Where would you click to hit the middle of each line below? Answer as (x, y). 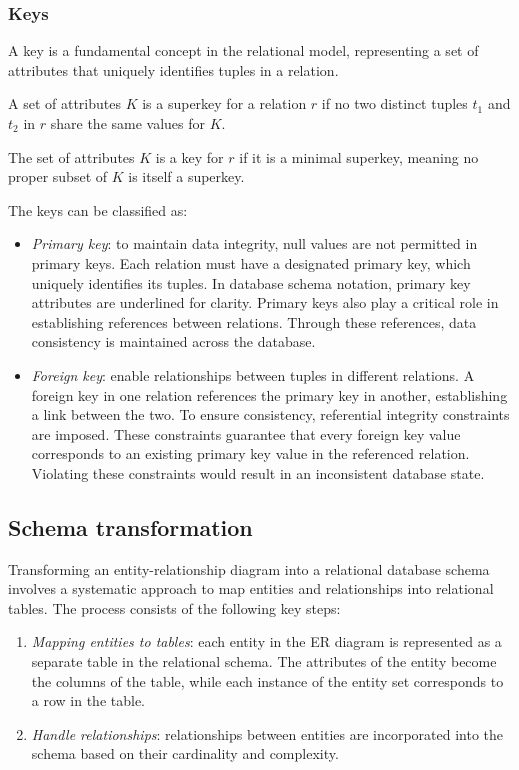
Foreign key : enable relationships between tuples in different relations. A (253, 374)
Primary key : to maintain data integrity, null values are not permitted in (254, 243)
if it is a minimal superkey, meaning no (359, 156)
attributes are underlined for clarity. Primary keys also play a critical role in (265, 302)
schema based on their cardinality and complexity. (185, 753)
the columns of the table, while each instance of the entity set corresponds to (267, 680)
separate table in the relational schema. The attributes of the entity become (264, 661)
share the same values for (128, 123)
